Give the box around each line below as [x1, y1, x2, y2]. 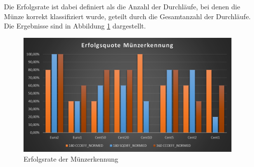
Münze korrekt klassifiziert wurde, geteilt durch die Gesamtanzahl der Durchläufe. [4, 11, 251, 21]
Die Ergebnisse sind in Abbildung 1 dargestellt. [4, 21, 146, 31]
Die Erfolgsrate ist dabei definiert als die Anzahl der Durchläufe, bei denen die [4, 1, 240, 11]
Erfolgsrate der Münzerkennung [24, 154, 118, 164]
